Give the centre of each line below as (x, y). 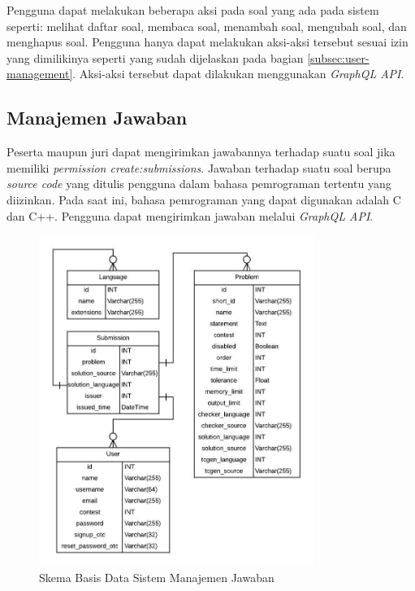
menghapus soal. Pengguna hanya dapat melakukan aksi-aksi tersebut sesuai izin (207, 42)
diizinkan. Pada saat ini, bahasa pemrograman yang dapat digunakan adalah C (204, 199)
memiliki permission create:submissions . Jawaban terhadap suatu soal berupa (199, 167)
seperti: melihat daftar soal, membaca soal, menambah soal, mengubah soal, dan (207, 26)
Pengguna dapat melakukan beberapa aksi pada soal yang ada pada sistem (193, 10)
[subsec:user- (338, 57)
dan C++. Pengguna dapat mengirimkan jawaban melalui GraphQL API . (190, 215)
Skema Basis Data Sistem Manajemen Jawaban (157, 578)
